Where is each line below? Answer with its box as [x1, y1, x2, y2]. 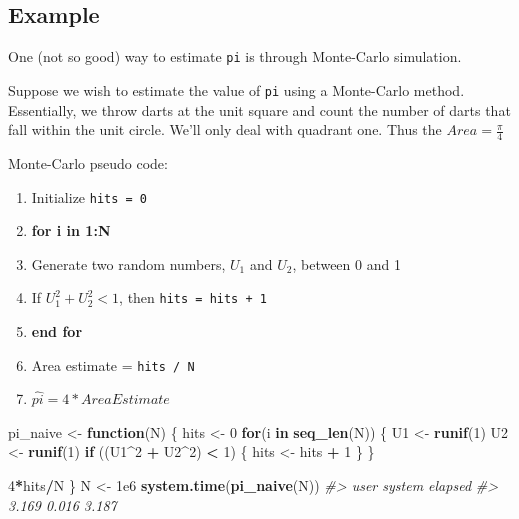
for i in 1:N [31, 220, 111, 241]
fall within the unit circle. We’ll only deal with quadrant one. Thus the [8, 119, 442, 140]
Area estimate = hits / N [31, 354, 195, 375]
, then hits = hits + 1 [119, 287, 267, 308]
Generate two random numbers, [31, 253, 226, 274]
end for [31, 321, 83, 342]
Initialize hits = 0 [31, 186, 148, 207]
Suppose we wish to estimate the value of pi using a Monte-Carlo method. [8, 79, 465, 100]
